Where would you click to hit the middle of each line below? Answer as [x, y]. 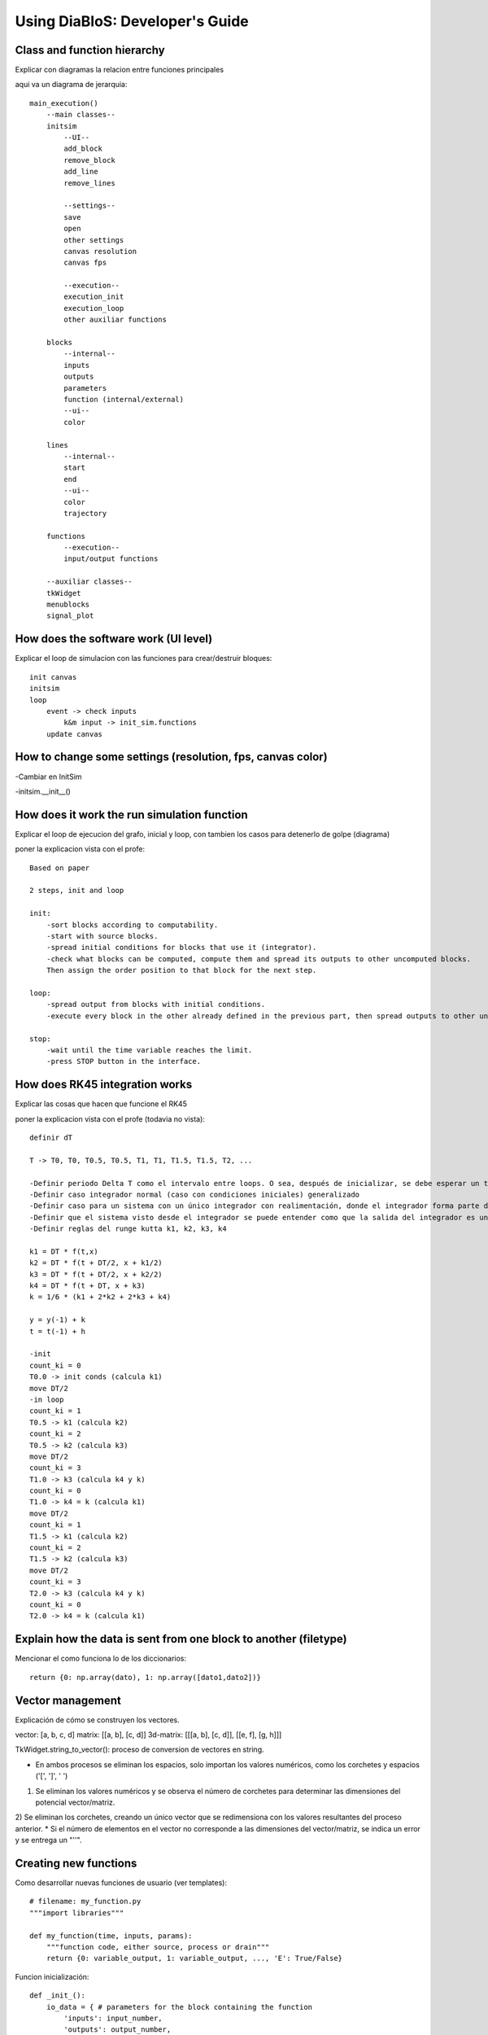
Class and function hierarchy [90, 50]
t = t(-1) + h [57, 1331]
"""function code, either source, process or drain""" [158, 1947]
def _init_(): [57, 1996]
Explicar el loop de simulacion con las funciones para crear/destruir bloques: [144, 659]
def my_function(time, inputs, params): [111, 1936]
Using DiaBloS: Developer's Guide [132, 21]
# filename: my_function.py [85, 1902]
